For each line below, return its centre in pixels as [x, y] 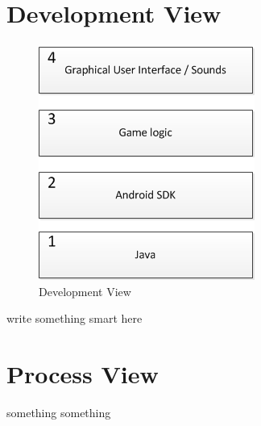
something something [59, 413]
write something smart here [75, 318]
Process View [83, 374]
